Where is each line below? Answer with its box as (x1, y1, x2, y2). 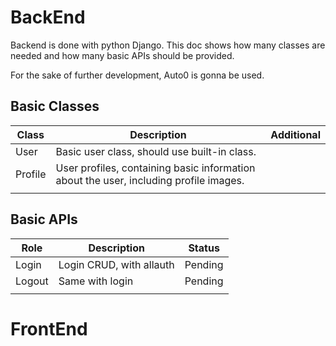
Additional (270, 127, 321, 141)
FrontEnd (10, 317, 88, 340)
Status (188, 241, 220, 255)
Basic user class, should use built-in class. (55, 144, 257, 158)
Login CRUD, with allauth (58, 257, 175, 271)
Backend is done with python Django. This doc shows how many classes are (10, 39, 326, 51)
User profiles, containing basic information (55, 161, 256, 175)
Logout (15, 274, 49, 288)
